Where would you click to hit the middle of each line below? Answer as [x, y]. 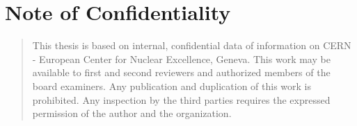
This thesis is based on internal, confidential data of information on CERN [192, 45]
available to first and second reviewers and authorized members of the [181, 72]
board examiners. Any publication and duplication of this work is [172, 85]
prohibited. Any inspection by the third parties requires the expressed [181, 99]
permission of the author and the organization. [132, 113]
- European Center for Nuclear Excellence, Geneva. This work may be [181, 58]
